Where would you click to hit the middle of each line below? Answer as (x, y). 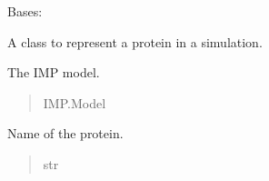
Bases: (25, 11)
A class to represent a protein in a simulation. (135, 41)
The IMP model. (54, 72)
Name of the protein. (65, 133)
